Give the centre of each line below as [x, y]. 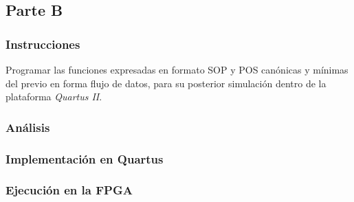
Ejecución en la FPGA [69, 190]
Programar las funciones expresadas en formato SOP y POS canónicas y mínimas [177, 69]
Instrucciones [43, 44]
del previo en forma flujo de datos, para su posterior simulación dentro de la [166, 83]
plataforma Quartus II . [54, 97]
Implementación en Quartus [85, 158]
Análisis [28, 127]
